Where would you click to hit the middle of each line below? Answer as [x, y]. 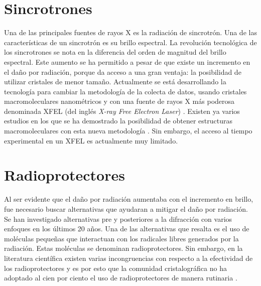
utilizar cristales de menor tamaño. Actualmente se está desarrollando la [115, 82]
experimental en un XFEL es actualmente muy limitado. [91, 140]
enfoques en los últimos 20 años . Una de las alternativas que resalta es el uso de [127, 229]
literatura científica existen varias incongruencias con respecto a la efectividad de [128, 258]
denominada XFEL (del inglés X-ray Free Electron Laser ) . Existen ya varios [122, 111]
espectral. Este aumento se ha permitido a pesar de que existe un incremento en [127, 61]
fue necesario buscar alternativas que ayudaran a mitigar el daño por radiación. [126, 208]
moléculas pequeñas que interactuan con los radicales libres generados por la [121, 238]
